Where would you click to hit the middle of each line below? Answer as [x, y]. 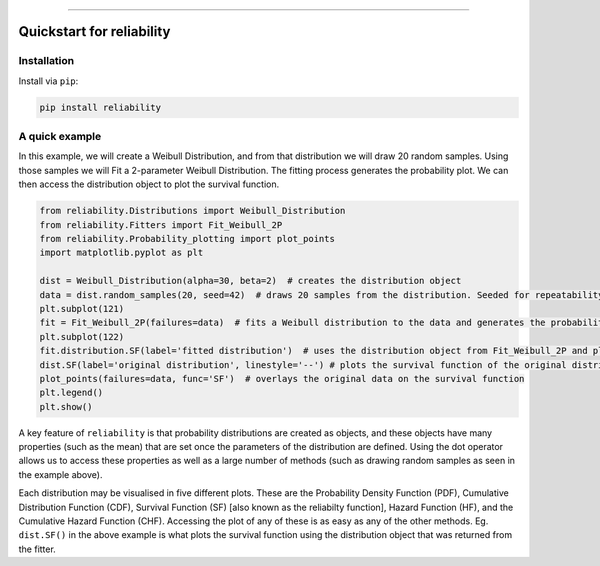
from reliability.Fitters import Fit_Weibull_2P [161, 224]
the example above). [60, 474]
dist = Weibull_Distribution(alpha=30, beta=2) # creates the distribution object [250, 281]
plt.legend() [71, 393]
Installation [46, 61]
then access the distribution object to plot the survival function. [149, 184]
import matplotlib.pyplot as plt [121, 253]
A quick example [60, 137]
